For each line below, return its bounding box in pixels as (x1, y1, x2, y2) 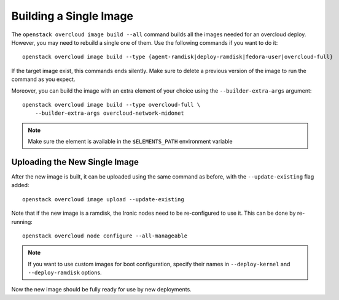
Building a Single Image (11, 9, 133, 23)
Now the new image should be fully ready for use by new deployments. (11, 286, 192, 293)
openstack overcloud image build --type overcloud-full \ (22, 101, 201, 108)
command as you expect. (11, 75, 76, 83)
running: (11, 218, 33, 225)
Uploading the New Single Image (11, 156, 139, 167)
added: (11, 182, 29, 189)
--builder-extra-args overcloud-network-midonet (34, 110, 184, 117)
